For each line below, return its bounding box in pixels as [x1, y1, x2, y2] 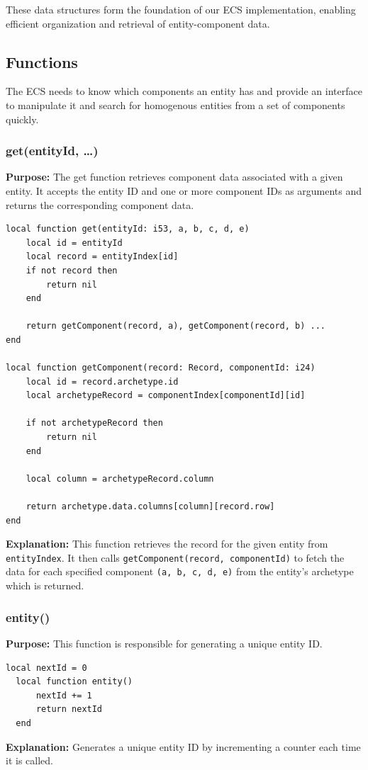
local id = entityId [26, 237, 123, 248]
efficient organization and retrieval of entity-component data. [6, 16, 270, 30]
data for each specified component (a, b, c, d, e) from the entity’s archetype [6, 564, 354, 579]
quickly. [6, 111, 39, 126]
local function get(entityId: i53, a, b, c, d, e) [6, 224, 250, 234]
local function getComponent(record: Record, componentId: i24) [6, 363, 316, 373]
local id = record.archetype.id [26, 376, 179, 387]
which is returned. [6, 578, 84, 593]
